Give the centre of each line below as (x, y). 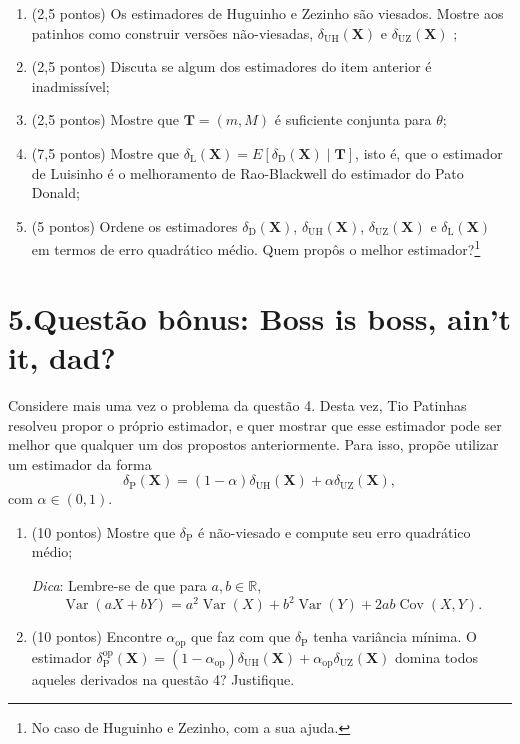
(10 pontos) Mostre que (103, 531)
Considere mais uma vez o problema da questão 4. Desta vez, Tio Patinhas (237, 404)
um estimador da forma (80, 463)
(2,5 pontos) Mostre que (105, 119)
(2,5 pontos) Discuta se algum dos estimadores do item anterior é (231, 66)
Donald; (55, 192)
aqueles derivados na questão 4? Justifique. (163, 678)
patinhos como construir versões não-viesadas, (172, 32)
